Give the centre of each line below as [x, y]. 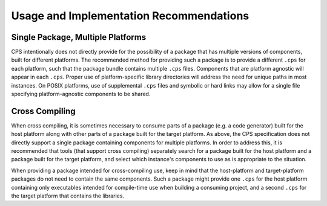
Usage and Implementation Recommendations [130, 16]
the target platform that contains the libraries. [68, 196]
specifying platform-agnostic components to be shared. [81, 94]
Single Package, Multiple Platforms [79, 37]
